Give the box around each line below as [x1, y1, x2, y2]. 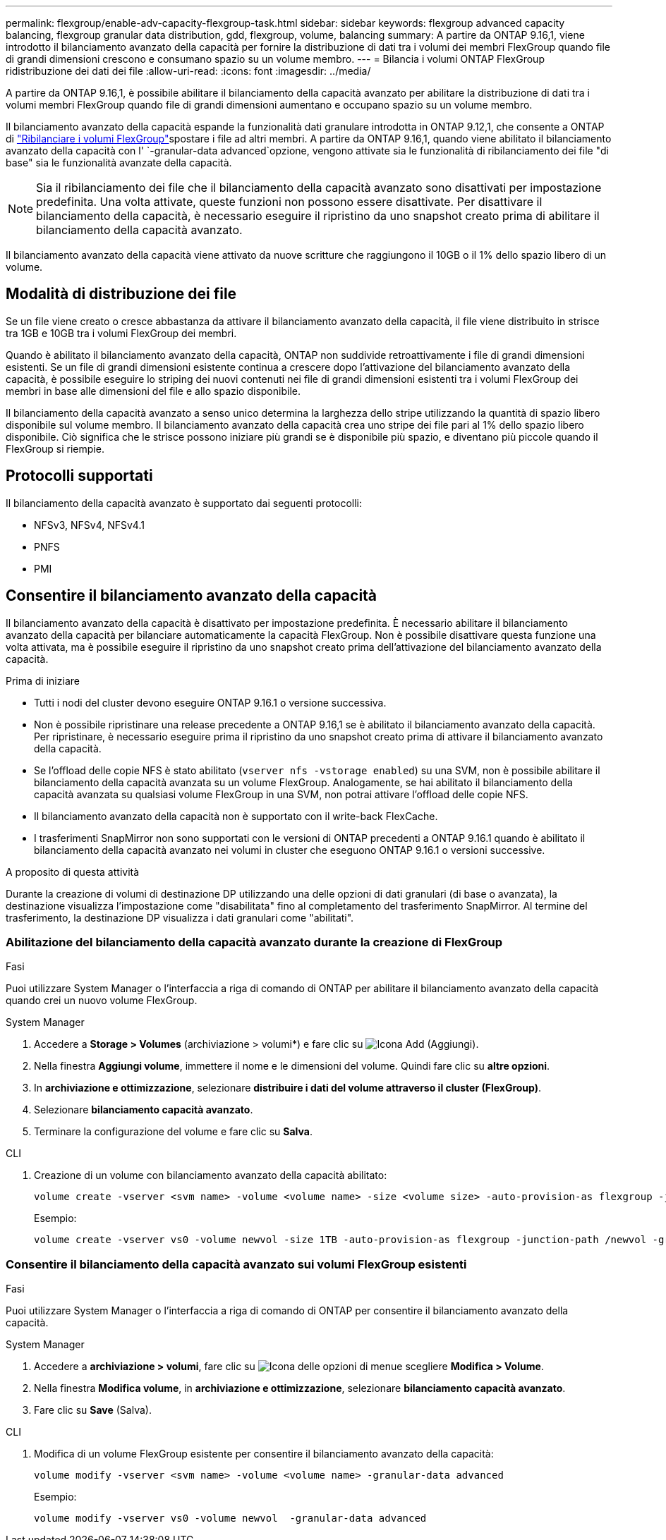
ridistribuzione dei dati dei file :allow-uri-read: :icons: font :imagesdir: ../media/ [6, 65, 371, 77]
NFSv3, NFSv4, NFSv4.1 [34, 518, 145, 531]
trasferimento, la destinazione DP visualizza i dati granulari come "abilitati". [6, 911, 354, 924]
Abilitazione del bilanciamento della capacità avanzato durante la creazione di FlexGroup [6, 934, 503, 949]
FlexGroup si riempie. [6, 442, 104, 455]
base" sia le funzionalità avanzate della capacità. [6, 157, 232, 169]
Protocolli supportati [6, 467, 153, 485]
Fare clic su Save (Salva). [34, 1404, 152, 1417]
